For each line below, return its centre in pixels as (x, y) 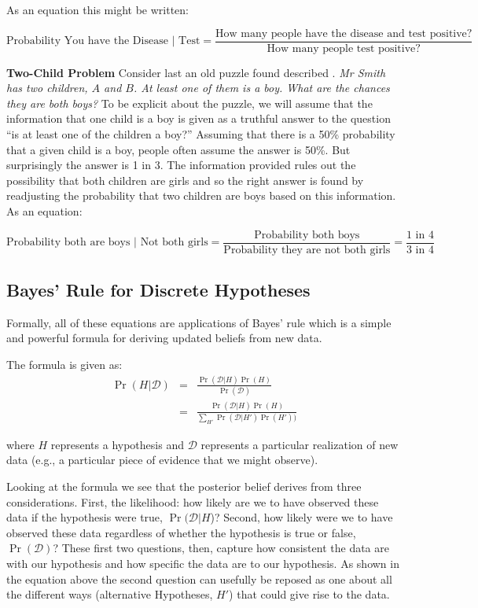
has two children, (47, 88)
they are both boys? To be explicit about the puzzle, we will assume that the (189, 103)
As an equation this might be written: (97, 9)
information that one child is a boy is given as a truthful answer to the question (199, 118)
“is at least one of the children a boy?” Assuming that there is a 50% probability (201, 134)
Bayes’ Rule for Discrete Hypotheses (158, 290)
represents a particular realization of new (300, 444)
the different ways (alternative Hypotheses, (110, 594)
